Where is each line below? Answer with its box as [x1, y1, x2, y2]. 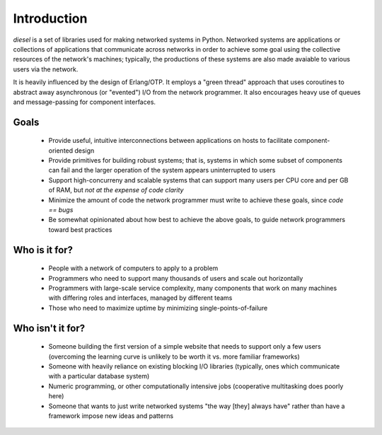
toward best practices [48, 225, 112, 233]
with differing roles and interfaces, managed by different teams [48, 294, 233, 302]
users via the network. [13, 64, 79, 74]
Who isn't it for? [13, 322, 86, 334]
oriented [48, 146, 74, 155]
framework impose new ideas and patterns [48, 411, 173, 420]
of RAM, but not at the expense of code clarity [48, 186, 184, 195]
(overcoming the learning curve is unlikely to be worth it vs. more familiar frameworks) [48, 352, 300, 361]
